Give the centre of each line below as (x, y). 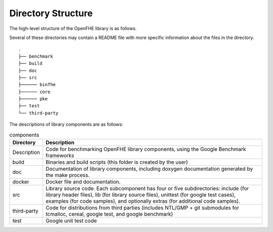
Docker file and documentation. (83, 182)
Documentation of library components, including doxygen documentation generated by (149, 169)
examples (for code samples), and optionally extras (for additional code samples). (143, 201)
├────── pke (33, 99)
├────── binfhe (37, 85)
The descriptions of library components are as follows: (66, 125)
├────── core (34, 92)
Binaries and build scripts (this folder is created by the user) (117, 162)
